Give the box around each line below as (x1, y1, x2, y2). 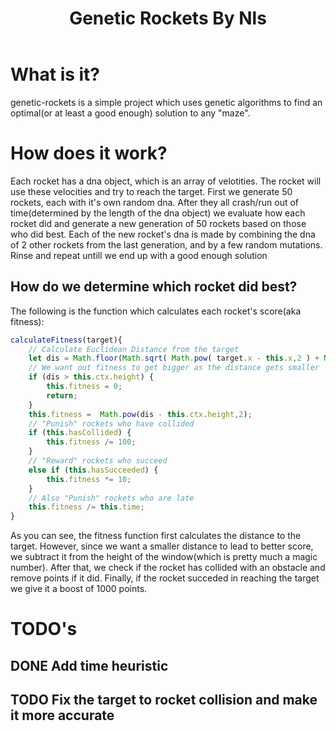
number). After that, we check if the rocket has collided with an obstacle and (10, 562, 326, 574)
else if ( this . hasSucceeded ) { (28, 465, 159, 475)
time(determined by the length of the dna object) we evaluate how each (10, 207, 306, 219)
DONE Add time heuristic (10, 657, 169, 674)
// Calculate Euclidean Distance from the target (28, 344, 240, 354)
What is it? (10, 63, 101, 86)
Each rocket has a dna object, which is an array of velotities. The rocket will (10, 175, 322, 187)
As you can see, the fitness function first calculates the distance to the (10, 530, 302, 542)
